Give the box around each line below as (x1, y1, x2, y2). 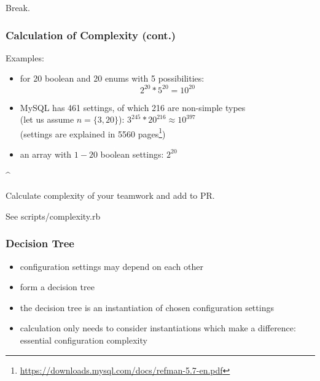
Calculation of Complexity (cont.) (6, 27, 176, 42)
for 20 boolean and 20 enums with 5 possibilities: (20, 72, 205, 85)
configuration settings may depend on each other (20, 260, 203, 272)
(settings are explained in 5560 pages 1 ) (20, 125, 166, 140)
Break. (6, 1, 30, 13)
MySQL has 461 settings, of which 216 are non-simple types (20, 101, 246, 114)
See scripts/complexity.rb (6, 209, 101, 222)
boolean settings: (100, 147, 164, 160)
